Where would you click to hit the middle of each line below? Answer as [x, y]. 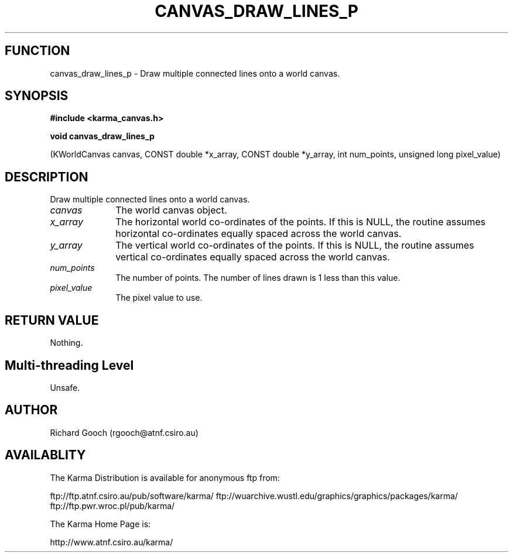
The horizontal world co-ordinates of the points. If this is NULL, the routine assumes [300, 222]
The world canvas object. [171, 210]
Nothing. [66, 343]
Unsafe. [65, 387]
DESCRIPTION [47, 177]
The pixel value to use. [159, 298]
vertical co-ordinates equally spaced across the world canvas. [253, 257]
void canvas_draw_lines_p [102, 136]
